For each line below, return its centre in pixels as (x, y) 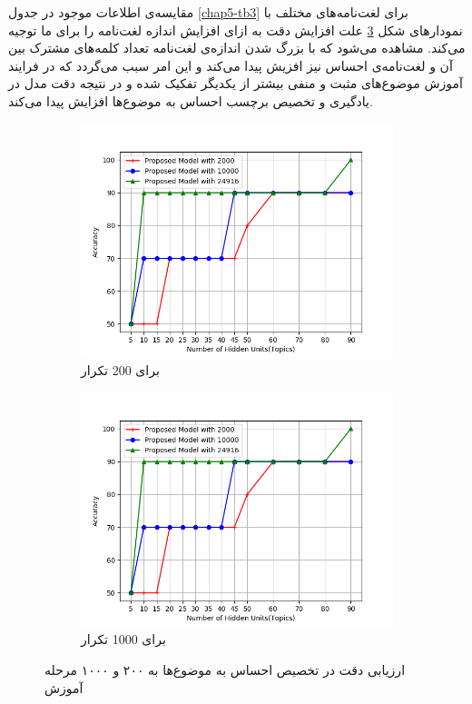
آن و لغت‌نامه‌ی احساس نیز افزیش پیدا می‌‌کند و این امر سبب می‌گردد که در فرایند (231, 65)
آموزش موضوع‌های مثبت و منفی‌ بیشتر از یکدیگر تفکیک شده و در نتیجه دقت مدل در (236, 83)
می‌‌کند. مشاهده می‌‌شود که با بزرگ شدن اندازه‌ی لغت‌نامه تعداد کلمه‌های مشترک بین (237, 48)
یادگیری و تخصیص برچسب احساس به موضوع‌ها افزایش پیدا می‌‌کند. (191, 100)
